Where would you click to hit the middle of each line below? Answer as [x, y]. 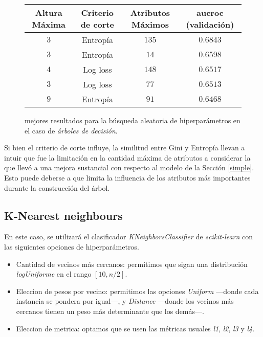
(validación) [210, 24]
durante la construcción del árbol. [57, 187]
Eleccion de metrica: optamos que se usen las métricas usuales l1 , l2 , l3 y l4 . [135, 328]
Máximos [150, 24]
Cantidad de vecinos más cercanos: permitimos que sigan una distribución [132, 264]
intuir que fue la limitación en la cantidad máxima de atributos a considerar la [127, 157]
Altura [49, 13]
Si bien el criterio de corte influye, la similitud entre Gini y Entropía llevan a [125, 148]
